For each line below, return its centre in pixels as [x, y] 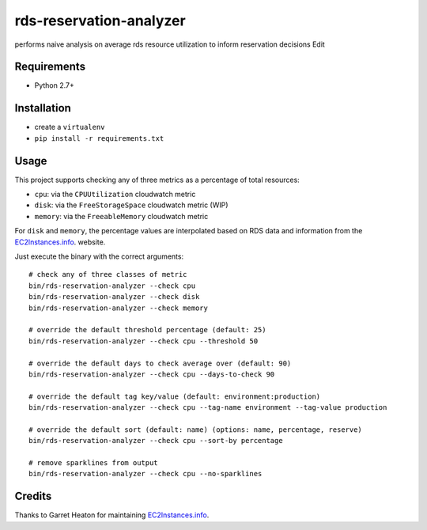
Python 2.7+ [55, 85]
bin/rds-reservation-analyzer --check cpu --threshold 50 [144, 341]
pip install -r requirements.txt [99, 138]
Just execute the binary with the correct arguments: [99, 256]
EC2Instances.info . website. [60, 242]
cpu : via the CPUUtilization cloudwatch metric [115, 195]
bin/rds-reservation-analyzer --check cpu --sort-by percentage [156, 441]
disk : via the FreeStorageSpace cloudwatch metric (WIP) [131, 205]
